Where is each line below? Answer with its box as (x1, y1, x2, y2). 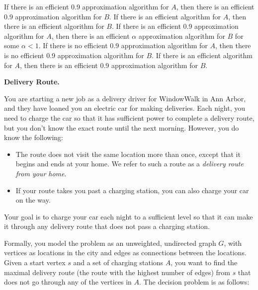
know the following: (4, 132, 64, 143)
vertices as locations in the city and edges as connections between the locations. (4, 247, 247, 258)
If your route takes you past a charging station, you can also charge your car (15, 185, 249, 195)
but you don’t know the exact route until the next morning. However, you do (4, 122, 239, 133)
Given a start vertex (4, 257, 66, 268)
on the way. (15, 195, 51, 205)
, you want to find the (171, 257, 238, 268)
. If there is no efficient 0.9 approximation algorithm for (38, 40, 208, 51)
